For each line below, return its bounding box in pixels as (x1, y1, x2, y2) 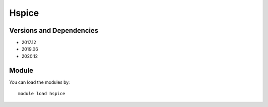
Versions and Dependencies (9, 26, 99, 35)
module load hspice (18, 91, 66, 97)
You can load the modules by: (9, 79, 70, 85)
